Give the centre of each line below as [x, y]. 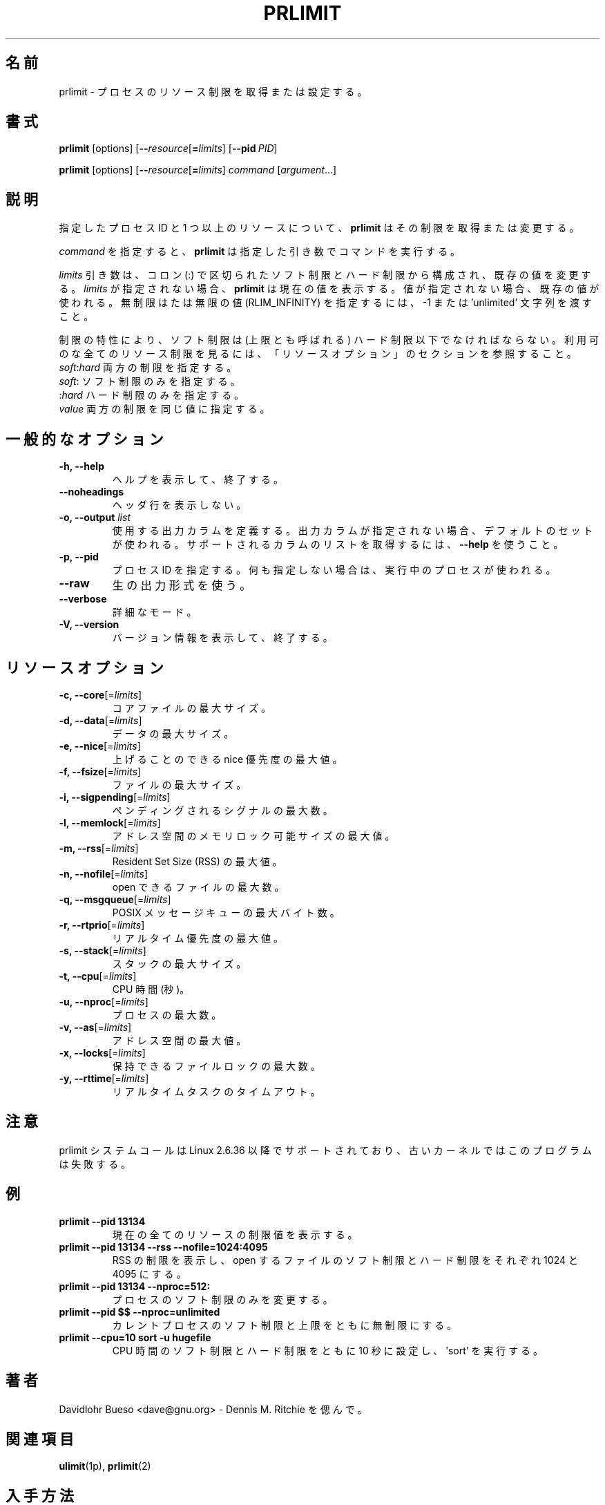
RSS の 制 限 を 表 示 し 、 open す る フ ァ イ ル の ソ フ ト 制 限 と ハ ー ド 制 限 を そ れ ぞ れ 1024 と [345, 1260]
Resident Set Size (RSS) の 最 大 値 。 [197, 861]
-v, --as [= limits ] [95, 1027]
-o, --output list [95, 518]
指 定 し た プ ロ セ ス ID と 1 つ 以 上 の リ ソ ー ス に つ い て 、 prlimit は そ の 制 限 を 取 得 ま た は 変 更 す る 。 [319, 228]
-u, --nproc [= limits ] [104, 1001]
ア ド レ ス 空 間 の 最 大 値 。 [179, 1040]
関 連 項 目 [40, 1439]
